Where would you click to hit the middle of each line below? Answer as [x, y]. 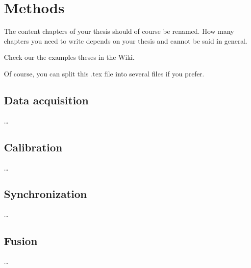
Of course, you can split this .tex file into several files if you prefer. [104, 73]
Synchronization [46, 194]
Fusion [21, 241]
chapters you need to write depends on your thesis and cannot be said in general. [126, 40]
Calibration [33, 147]
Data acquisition [46, 100]
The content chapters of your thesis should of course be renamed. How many [119, 31]
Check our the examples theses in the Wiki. [69, 57]
